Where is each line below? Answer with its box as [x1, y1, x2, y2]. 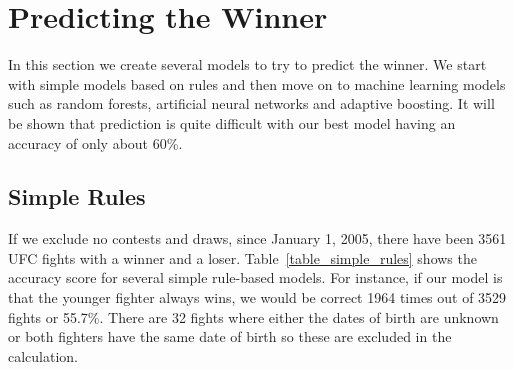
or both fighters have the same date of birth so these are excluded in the [8, 326, 452, 347]
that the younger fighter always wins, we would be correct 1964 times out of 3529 [8, 287, 507, 308]
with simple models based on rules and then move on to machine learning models [8, 73, 506, 94]
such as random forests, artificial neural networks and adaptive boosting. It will [8, 93, 495, 114]
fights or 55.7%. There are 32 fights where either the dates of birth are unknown [8, 306, 499, 327]
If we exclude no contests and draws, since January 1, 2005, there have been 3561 [8, 228, 507, 249]
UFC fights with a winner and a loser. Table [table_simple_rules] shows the [8, 247, 477, 268]
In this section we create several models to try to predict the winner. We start [8, 54, 487, 75]
